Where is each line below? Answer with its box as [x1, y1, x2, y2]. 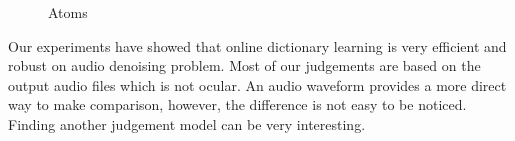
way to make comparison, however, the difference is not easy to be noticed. [8, 94, 467, 115]
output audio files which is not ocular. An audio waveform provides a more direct [8, 74, 507, 95]
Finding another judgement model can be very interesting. [8, 113, 366, 134]
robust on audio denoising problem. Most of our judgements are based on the [8, 55, 481, 76]
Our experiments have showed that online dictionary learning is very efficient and [8, 35, 507, 56]
